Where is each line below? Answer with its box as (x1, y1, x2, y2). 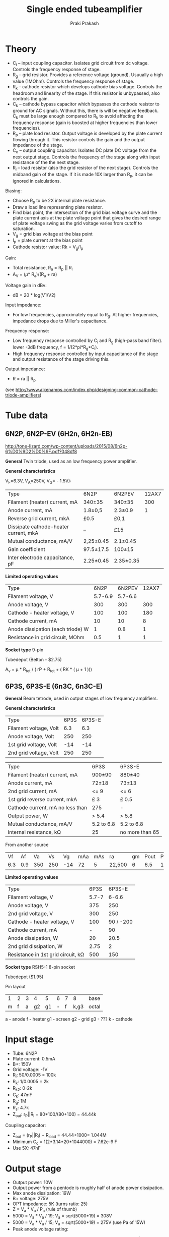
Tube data (5, 410, 48, 421)
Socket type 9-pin (5, 647, 44, 653)
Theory (5, 43, 37, 54)
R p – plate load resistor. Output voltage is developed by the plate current (12, 130, 162, 137)
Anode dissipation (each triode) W (8, 626, 89, 633)
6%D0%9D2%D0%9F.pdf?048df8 (5, 448, 77, 455)
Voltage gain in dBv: (5, 282, 47, 288)
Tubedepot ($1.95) (5, 974, 44, 980)
